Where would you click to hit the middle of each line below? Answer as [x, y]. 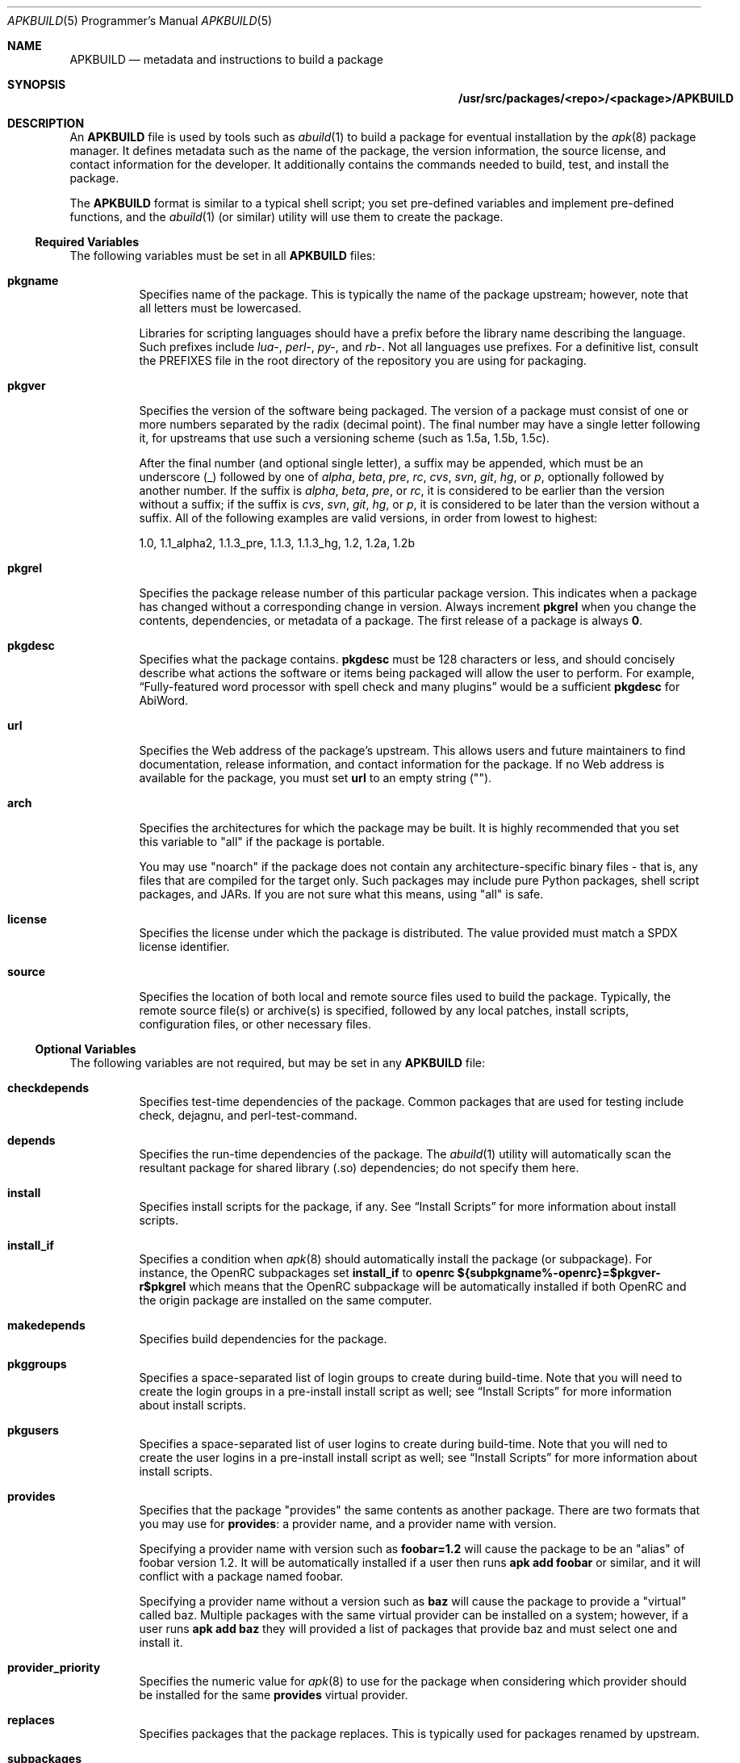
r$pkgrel [163, 1286]
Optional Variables [86, 1049]
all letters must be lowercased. [220, 308]
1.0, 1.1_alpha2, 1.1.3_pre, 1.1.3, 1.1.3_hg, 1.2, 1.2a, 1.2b [277, 543]
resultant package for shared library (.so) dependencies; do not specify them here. [359, 1168]
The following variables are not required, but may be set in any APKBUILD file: [278, 1063]
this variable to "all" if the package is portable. [262, 842]
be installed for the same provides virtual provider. [274, 1695]
